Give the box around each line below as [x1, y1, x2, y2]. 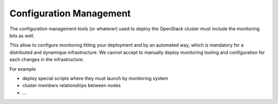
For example [9, 66, 36, 72]
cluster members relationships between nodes [22, 82, 121, 89]
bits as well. [9, 32, 35, 38]
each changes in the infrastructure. [9, 56, 84, 63]
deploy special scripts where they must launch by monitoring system [22, 75, 168, 81]
